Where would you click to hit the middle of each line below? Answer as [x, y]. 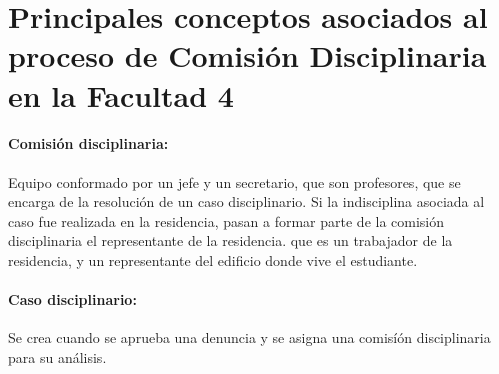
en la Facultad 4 [121, 94]
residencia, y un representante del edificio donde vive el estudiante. [213, 259]
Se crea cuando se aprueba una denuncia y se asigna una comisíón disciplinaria [249, 337]
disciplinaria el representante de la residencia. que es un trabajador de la [230, 240]
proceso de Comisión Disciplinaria [247, 55]
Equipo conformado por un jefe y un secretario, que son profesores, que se [234, 181]
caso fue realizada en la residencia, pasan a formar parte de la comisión [226, 220]
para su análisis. [57, 356]
